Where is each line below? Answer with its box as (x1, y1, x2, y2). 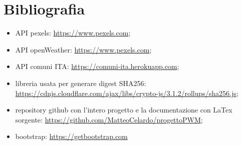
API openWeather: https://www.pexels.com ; (15, 44, 152, 54)
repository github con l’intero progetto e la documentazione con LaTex (15, 104, 232, 115)
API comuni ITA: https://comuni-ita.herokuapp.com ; (15, 61, 179, 71)
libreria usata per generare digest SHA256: (15, 77, 146, 88)
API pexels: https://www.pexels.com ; (15, 27, 131, 38)
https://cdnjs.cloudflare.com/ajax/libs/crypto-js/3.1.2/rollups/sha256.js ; (15, 87, 238, 98)
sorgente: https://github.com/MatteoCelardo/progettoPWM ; (15, 114, 203, 124)
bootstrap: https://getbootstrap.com (15, 131, 128, 141)
